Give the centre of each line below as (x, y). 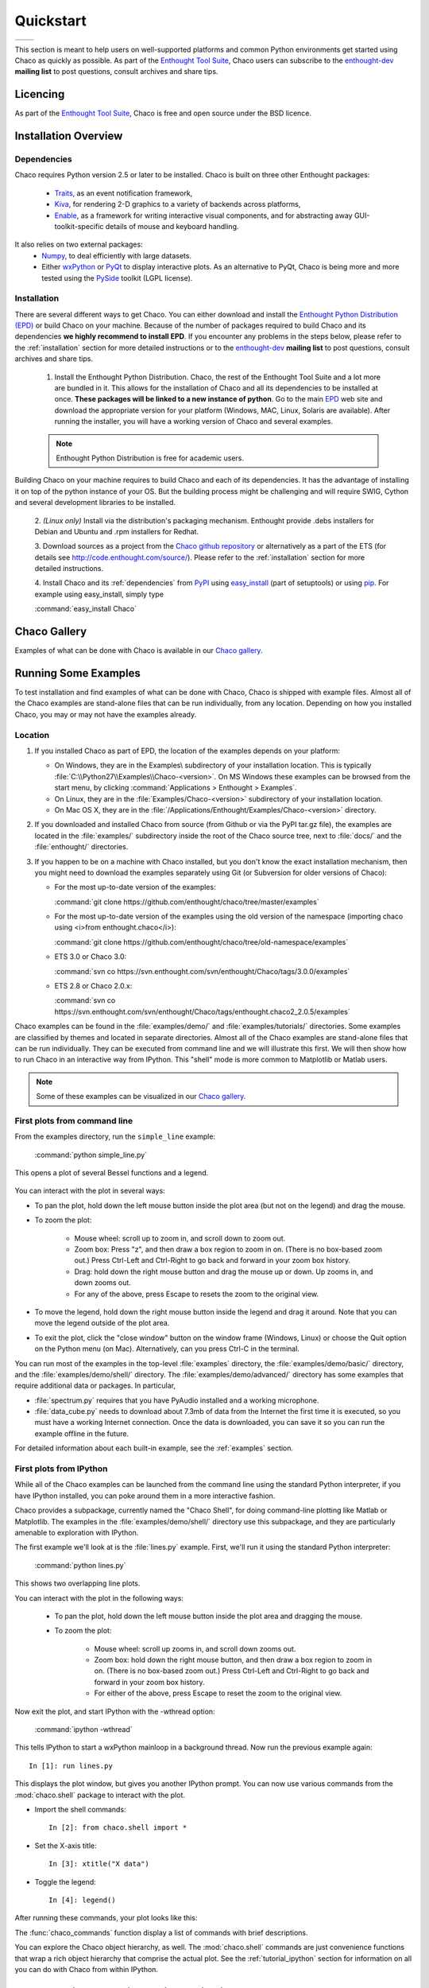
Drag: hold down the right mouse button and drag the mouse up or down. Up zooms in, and (224, 1272)
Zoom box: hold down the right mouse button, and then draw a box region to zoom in (233, 1660)
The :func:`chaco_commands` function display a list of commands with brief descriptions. (161, 1932)
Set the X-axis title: (66, 1846)
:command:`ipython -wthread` (83, 1730)
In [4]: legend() (82, 1900)
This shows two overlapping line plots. (77, 1583)
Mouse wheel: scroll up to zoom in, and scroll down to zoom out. (180, 1238)
